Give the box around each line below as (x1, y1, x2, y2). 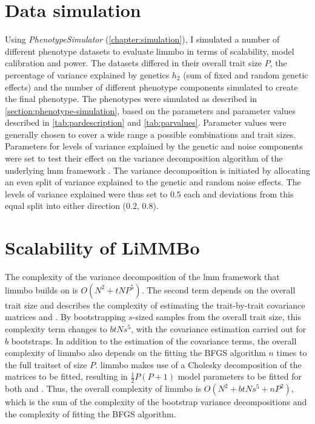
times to (276, 346, 307, 359)
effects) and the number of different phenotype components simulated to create (5, 80, 298, 93)
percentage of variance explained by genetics (5, 68, 170, 81)
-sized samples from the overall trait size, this (132, 310, 301, 323)
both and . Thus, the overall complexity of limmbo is (5, 382, 202, 395)
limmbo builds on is (5, 283, 78, 296)
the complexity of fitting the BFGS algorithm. (5, 407, 176, 420)
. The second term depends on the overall (141, 283, 296, 296)
